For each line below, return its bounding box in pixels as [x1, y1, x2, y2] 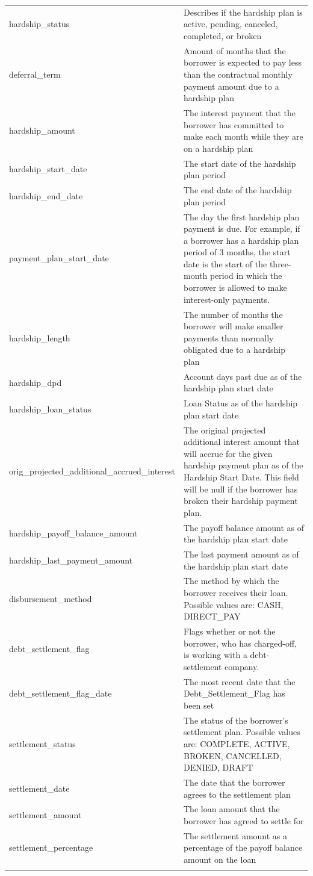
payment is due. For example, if [184, 222, 300, 235]
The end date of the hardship [184, 184, 292, 196]
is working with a [184, 648, 247, 661]
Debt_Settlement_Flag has [184, 687, 285, 700]
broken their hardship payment [184, 494, 298, 507]
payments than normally [184, 331, 274, 344]
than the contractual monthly [184, 67, 293, 80]
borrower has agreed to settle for [184, 815, 304, 827]
